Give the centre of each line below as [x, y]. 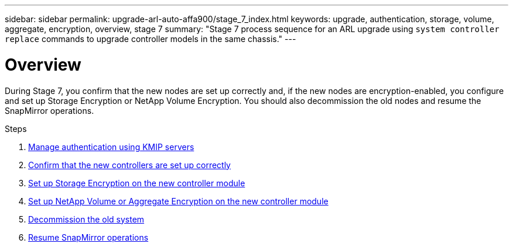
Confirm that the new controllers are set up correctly [129, 165]
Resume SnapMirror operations [88, 237]
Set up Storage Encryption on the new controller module [137, 183]
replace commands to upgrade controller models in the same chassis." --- [151, 39]
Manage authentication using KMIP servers [111, 147]
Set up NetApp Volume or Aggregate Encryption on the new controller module [178, 201]
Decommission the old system [86, 219]
